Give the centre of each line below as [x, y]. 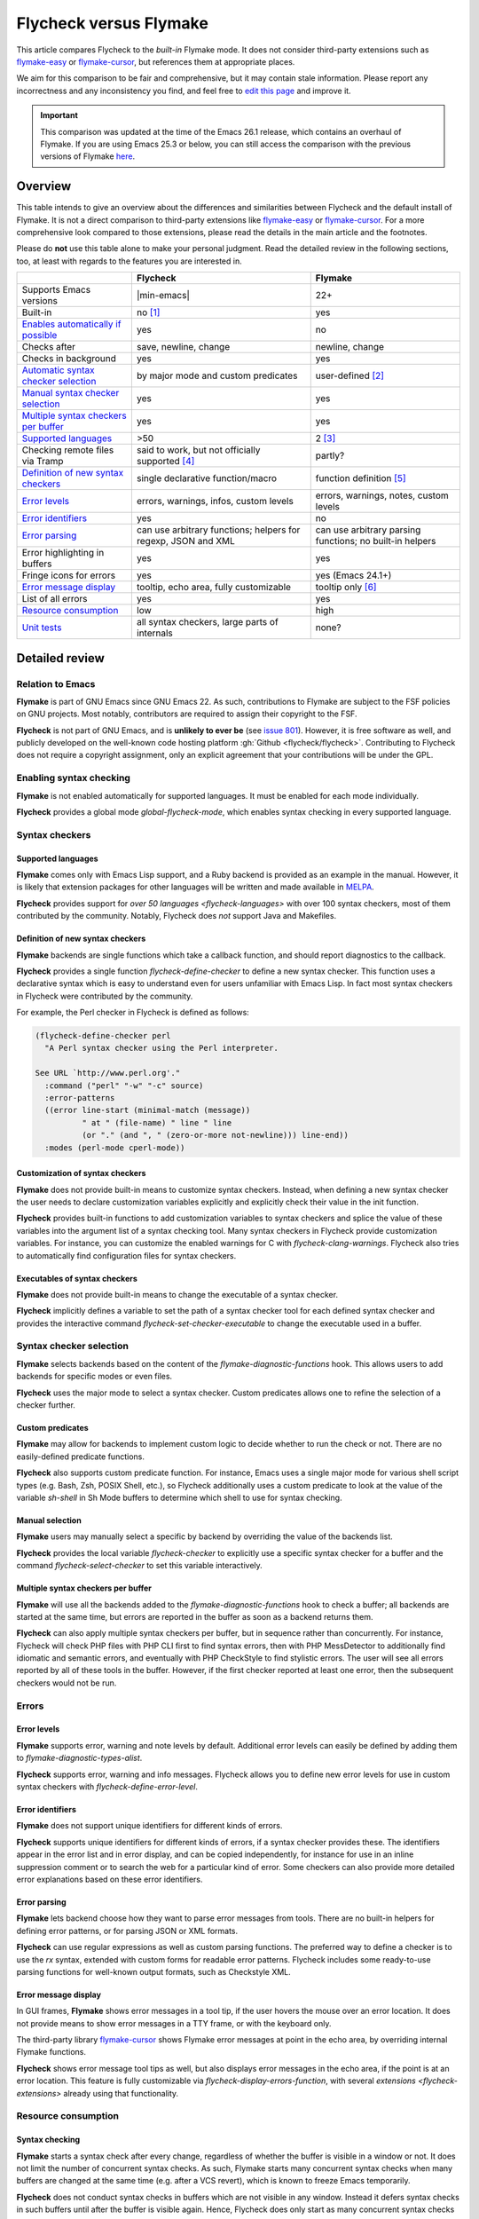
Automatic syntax [58, 370]
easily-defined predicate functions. [81, 1457]
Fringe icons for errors [68, 575]
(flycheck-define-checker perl [103, 1036]
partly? [330, 455]
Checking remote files [68, 450]
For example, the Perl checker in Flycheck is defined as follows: [133, 1013]
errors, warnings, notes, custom [382, 495]
